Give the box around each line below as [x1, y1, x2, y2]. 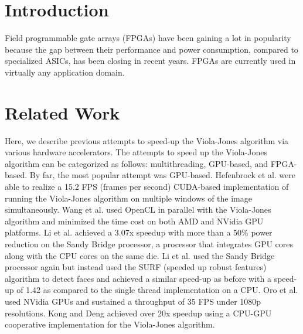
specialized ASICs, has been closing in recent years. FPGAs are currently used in [5, 54, 296, 67]
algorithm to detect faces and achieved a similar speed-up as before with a [5, 272, 271, 284]
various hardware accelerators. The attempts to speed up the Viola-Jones [5, 146, 267, 158]
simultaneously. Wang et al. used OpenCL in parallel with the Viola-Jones [5, 203, 271, 216]
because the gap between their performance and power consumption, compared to [5, 43, 298, 55]
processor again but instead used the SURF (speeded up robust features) [5, 261, 267, 273]
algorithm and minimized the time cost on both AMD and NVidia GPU [5, 214, 264, 227]
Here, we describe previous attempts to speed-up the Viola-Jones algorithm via [5, 134, 289, 146]
